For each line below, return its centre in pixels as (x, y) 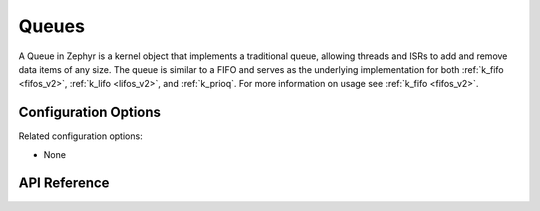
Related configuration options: (81, 136)
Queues (51, 26)
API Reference (64, 183)
